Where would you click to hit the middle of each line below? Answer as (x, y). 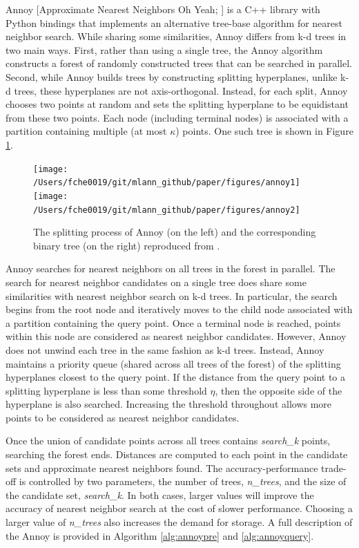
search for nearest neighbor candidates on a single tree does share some (156, 282)
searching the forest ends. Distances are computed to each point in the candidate (177, 454)
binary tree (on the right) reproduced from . (127, 245)
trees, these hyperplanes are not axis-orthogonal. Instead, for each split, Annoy (181, 90)
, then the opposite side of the (279, 390)
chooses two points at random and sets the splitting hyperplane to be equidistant (177, 104)
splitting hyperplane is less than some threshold (106, 390)
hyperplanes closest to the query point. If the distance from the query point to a (176, 377)
